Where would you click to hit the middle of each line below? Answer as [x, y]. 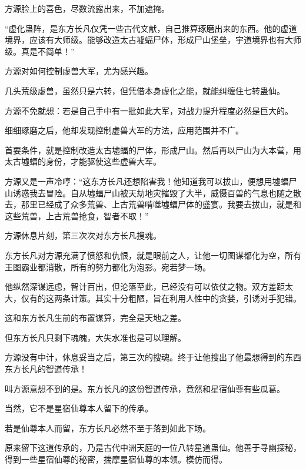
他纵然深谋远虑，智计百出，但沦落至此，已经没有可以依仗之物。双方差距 [145, 287]
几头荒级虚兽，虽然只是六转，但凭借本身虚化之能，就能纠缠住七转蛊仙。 [145, 90]
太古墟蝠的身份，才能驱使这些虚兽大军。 [83, 161]
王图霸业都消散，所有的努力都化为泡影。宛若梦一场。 [108, 267]
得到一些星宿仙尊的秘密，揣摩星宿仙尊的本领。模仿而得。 [116, 459]
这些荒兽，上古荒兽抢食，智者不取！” [77, 215]
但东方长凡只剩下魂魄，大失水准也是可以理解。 [95, 337]
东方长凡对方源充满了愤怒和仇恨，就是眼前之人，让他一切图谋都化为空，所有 [153, 255]
